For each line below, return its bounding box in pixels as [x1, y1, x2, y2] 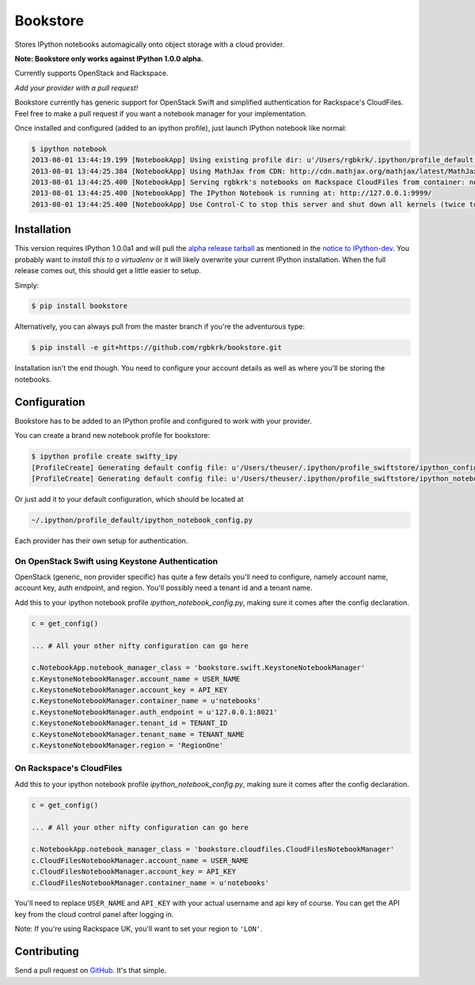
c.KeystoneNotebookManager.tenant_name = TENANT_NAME [31, 729, 245, 739]
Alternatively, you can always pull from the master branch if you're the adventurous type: [14, 321, 305, 332]
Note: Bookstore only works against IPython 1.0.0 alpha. [14, 54, 203, 63]
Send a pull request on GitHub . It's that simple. [14, 966, 167, 975]
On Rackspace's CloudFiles [14, 763, 123, 774]
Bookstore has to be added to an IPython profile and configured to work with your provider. [14, 416, 312, 425]
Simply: [14, 280, 40, 290]
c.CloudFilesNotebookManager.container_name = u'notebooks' [31, 878, 270, 887]
